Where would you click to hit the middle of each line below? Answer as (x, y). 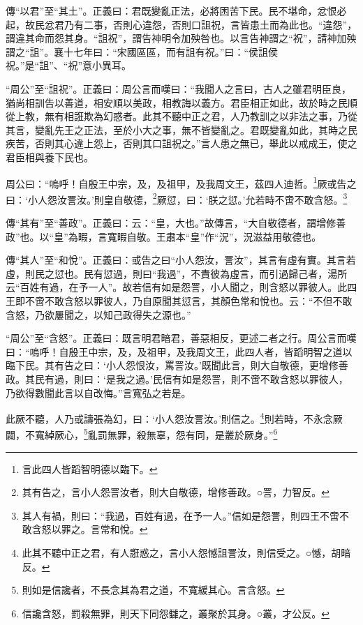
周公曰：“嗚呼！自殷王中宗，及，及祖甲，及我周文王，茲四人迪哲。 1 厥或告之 (181, 182)
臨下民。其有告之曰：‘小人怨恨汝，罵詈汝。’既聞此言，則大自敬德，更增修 (172, 365)
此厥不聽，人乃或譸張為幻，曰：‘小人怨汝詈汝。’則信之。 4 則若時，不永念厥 (174, 417)
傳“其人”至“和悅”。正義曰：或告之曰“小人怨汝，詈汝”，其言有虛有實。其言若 (181, 260)
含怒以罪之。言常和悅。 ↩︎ (90, 529)
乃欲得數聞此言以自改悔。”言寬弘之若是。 (98, 392)
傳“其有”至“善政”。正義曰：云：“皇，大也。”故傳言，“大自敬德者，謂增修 (171, 223)
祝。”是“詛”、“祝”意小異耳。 (69, 65)
